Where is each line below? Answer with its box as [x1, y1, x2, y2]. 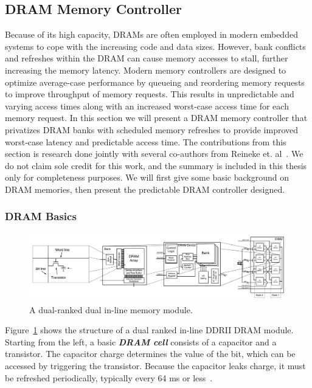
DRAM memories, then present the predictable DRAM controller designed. [5, 182, 285, 195]
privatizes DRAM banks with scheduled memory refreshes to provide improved [5, 123, 299, 136]
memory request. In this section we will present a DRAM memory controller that [5, 111, 308, 124]
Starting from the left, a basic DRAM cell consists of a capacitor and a [5, 335, 277, 348]
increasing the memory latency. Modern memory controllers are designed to [5, 63, 286, 76]
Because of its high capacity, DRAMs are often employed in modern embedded [5, 28, 298, 41]
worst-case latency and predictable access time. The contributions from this [5, 135, 286, 148]
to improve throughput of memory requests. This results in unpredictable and [5, 88, 294, 100]
